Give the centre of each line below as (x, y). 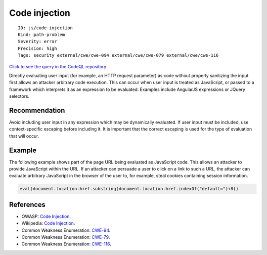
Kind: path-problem (42, 34)
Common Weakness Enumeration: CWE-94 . (66, 230)
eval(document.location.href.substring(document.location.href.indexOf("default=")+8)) (129, 189)
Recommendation (37, 110)
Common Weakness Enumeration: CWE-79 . (66, 237)
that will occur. (24, 136)
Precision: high (38, 48)
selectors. (19, 96)
